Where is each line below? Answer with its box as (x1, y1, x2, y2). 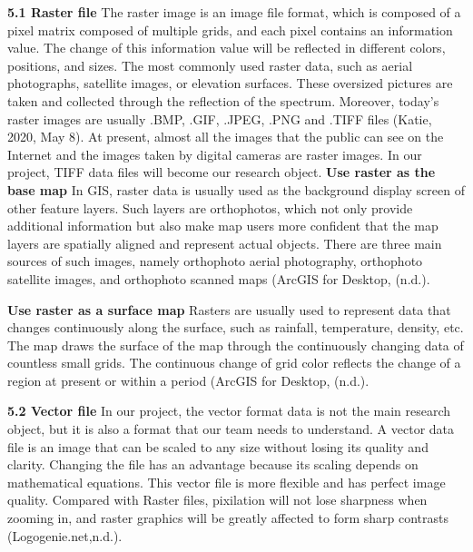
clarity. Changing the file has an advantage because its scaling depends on (7, 455, 419, 474)
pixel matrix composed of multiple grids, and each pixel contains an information (7, 20, 453, 39)
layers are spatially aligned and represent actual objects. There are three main (7, 233, 442, 252)
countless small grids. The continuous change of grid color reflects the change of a (7, 353, 461, 372)
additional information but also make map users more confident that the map (7, 216, 439, 235)
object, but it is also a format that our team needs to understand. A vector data (7, 419, 455, 439)
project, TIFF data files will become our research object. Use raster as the (7, 163, 436, 182)
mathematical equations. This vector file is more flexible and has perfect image (7, 472, 446, 491)
